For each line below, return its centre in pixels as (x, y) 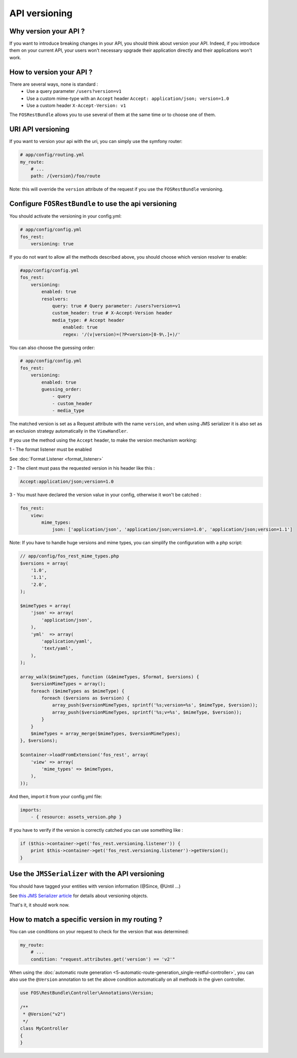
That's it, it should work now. (39, 905)
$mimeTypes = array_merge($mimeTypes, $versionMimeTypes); (106, 734)
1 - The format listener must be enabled (51, 449)
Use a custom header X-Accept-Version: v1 (76, 105)
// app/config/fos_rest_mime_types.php (69, 556)
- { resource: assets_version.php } (76, 817)
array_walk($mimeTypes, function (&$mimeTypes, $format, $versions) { (110, 677)
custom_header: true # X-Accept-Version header (112, 313)
